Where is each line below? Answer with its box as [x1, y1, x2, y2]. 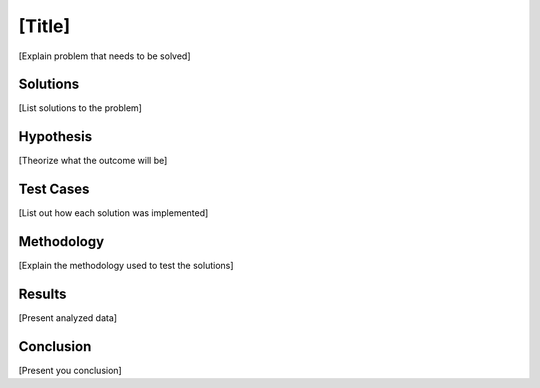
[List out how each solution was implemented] [18, 207, 209, 219]
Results [18, 285, 67, 302]
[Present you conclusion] [18, 364, 122, 376]
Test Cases [18, 181, 90, 198]
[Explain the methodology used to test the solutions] [18, 260, 234, 272]
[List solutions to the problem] [18, 102, 142, 114]
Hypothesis [18, 128, 93, 145]
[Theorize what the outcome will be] [18, 155, 168, 167]
